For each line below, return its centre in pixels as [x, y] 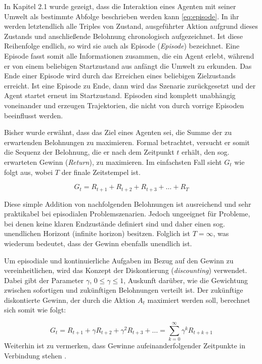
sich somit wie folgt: [35, 310]
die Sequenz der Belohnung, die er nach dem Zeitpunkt [89, 152]
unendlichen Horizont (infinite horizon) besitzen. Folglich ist [97, 233]
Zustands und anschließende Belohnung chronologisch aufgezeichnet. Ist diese [124, 36]
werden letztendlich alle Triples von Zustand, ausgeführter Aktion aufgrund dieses [131, 26]
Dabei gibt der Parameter [44, 280]
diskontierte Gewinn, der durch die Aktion [70, 300]
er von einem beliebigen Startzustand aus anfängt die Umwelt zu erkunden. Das [128, 65]
